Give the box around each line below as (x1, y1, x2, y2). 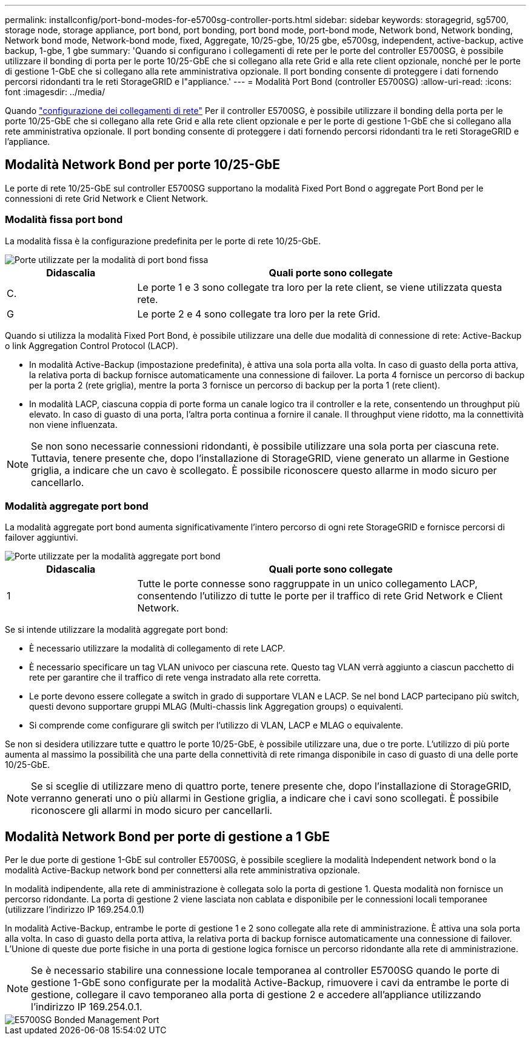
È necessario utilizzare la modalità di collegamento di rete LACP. (29, 643, 286, 654)
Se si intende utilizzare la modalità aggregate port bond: (5, 624, 229, 635)
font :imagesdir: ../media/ (5, 87, 105, 97)
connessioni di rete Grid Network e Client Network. (5, 193, 209, 204)
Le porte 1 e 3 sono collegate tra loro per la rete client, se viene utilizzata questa (137, 281, 503, 293)
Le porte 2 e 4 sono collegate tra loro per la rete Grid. (137, 307, 381, 320)
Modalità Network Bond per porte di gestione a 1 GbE (5, 828, 330, 844)
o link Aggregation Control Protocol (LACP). (5, 340, 178, 351)
